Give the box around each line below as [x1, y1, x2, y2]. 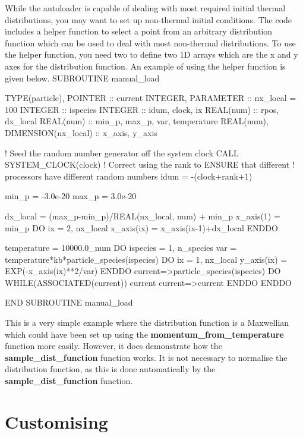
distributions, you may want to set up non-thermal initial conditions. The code [5, 13, 292, 26]
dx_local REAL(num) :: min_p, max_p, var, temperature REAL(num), [5, 115, 269, 127]
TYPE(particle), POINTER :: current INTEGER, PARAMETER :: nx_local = [5, 92, 296, 104]
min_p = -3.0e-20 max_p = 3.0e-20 [5, 190, 137, 202]
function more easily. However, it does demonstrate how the [5, 339, 222, 352]
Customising [5, 409, 108, 433]
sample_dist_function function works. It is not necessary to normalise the [5, 351, 288, 363]
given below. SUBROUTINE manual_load [5, 71, 160, 84]
